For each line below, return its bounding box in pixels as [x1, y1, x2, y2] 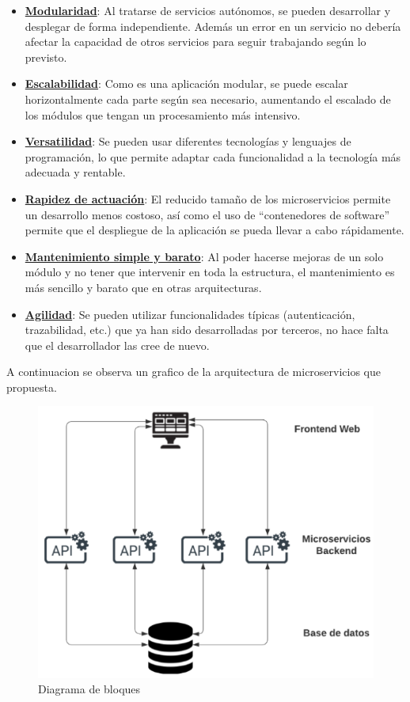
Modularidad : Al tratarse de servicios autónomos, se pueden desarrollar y [25, 2, 391, 18]
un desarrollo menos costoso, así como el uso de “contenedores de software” [25, 206, 390, 222]
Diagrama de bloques [38, 681, 141, 697]
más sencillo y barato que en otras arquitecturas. [25, 279, 262, 295]
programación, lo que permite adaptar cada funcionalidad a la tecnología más [25, 148, 401, 165]
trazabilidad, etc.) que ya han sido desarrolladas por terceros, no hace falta [25, 321, 389, 338]
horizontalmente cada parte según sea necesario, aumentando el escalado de [25, 90, 391, 107]
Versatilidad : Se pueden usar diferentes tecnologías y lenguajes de [25, 133, 351, 150]
